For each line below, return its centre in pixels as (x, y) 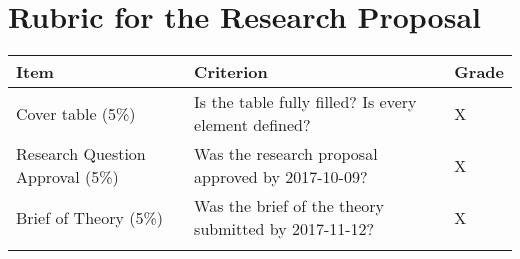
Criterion (231, 72)
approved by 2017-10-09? (281, 177)
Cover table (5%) (76, 113)
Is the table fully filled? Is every (305, 102)
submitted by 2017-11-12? (284, 229)
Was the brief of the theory (289, 206)
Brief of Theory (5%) (89, 217)
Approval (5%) (67, 177)
